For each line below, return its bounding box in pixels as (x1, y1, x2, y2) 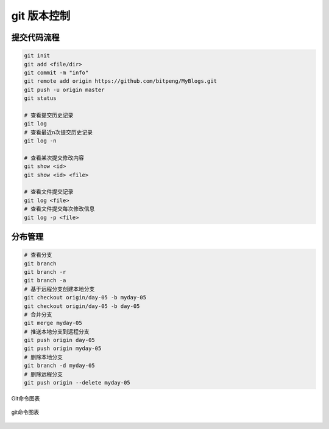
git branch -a (24, 277, 66, 284)
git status (24, 95, 57, 102)
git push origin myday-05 (24, 345, 102, 352)
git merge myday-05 (24, 319, 82, 327)
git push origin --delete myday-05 (24, 379, 130, 386)
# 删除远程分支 (24, 371, 63, 377)
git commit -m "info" (24, 69, 89, 76)
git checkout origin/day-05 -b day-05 (24, 302, 140, 310)
